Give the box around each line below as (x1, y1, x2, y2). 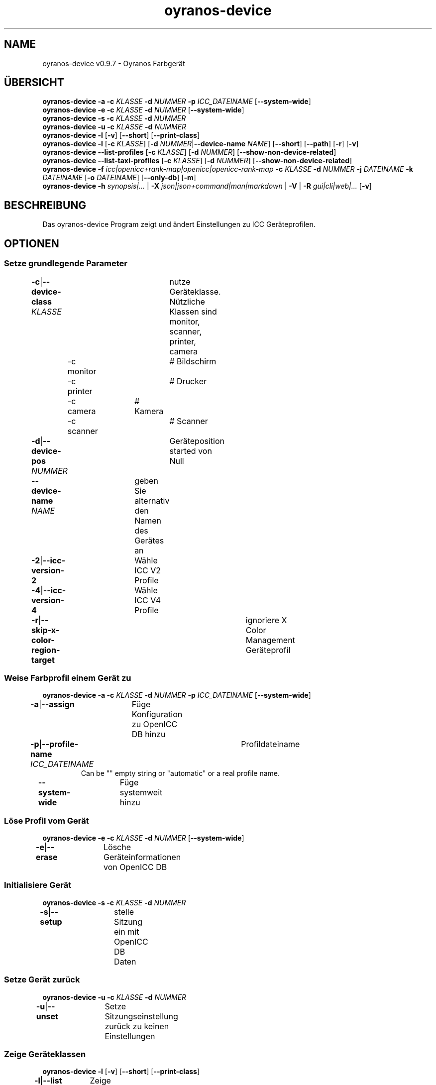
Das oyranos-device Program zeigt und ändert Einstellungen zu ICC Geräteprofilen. (42, 220, 316, 229)
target (31, 654, 55, 665)
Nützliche (169, 296, 205, 307)
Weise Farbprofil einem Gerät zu (4, 672, 131, 683)
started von (169, 445, 212, 456)
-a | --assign (30, 699, 75, 710)
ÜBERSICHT (4, 76, 64, 89)
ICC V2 (134, 565, 161, 575)
